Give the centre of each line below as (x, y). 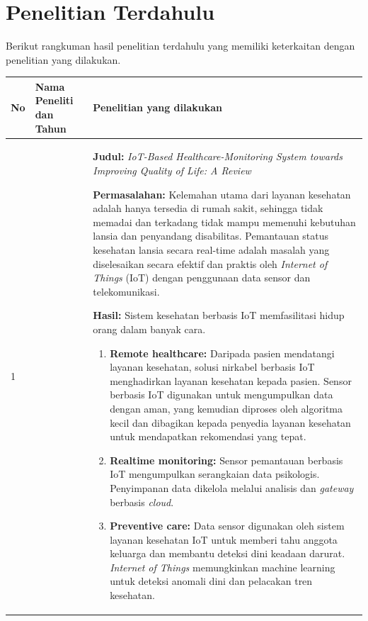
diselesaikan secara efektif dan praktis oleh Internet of (210, 263)
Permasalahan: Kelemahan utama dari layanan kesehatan (222, 194)
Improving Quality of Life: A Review (172, 170)
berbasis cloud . (142, 502)
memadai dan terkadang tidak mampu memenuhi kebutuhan (224, 222)
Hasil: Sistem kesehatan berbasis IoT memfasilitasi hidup (219, 315)
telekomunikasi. (126, 291)
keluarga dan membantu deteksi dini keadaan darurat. (228, 553)
